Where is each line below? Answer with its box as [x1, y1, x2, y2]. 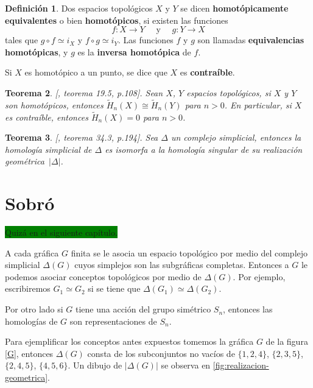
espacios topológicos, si [186, 86, 271, 99]
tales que [5, 34, 38, 46]
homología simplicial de [5, 143, 92, 155]
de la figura [266, 335, 308, 348]
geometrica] [5, 371, 48, 384]
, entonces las [223, 303, 273, 316]
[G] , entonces [5, 347, 54, 359]
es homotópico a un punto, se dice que [24, 66, 167, 79]
